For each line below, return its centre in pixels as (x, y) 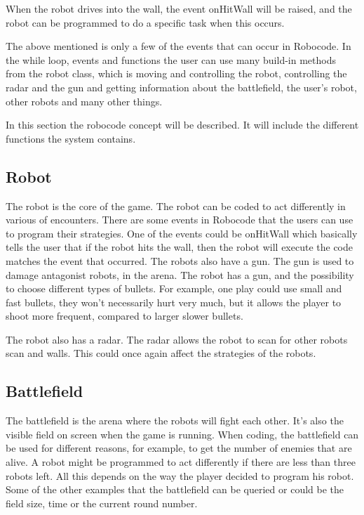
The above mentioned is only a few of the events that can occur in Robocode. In (178, 46)
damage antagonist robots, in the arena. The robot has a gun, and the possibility (180, 274)
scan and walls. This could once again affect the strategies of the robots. (161, 353)
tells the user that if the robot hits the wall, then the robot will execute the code (179, 247)
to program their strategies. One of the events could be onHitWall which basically (182, 233)
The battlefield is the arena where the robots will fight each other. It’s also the (175, 421)
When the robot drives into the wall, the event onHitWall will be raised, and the (179, 8)
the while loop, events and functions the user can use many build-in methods (171, 59)
